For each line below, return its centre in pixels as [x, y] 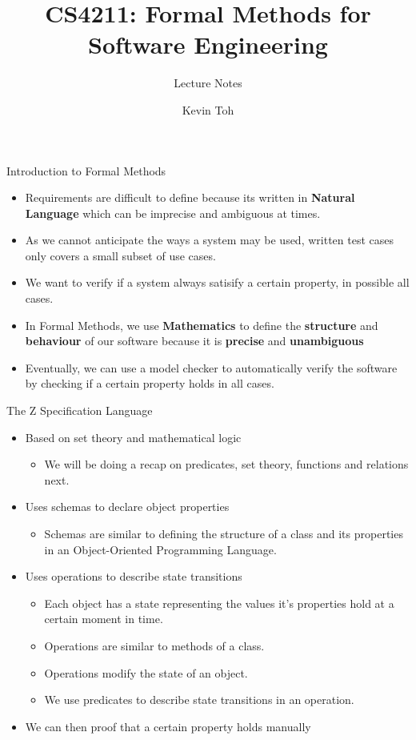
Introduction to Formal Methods [86, 170]
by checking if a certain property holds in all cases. [150, 383]
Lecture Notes [208, 83]
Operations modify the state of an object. [146, 672]
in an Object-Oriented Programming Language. [160, 549]
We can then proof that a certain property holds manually [168, 726]
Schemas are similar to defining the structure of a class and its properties [224, 533]
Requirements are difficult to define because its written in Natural [190, 197]
